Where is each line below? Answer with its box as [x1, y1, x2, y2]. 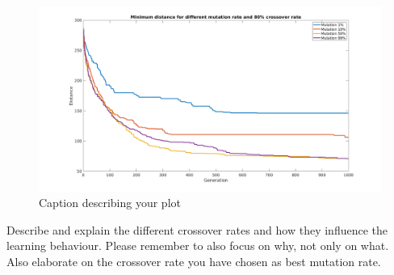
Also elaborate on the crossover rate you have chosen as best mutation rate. [6, 252, 381, 269]
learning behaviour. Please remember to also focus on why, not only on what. [6, 237, 389, 254]
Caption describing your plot [39, 194, 181, 211]
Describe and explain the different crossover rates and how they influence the [6, 221, 388, 238]
